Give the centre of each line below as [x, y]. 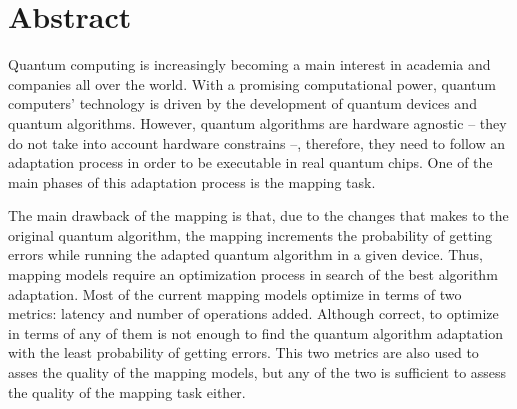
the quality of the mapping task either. [127, 391]
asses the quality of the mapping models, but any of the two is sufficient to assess [257, 372]
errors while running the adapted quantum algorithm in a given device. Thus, [245, 254]
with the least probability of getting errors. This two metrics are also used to [243, 352]
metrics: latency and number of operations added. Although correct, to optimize [253, 313]
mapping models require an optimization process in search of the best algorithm [253, 274]
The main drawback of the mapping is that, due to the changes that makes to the [258, 215]
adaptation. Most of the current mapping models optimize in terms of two [235, 293]
